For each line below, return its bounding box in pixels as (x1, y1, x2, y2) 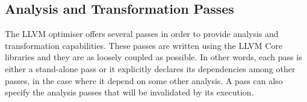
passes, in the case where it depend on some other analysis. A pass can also (5, 74, 283, 86)
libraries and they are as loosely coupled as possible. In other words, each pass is (5, 51, 302, 63)
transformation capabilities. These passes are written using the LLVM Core (5, 39, 283, 51)
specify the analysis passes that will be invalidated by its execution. (5, 86, 254, 98)
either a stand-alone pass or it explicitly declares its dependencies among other (5, 62, 296, 75)
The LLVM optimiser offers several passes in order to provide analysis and (5, 27, 279, 40)
